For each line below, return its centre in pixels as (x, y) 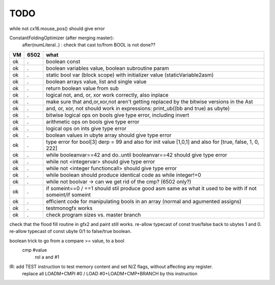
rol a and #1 (47, 257)
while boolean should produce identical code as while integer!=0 (123, 175)
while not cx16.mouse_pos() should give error (57, 29)
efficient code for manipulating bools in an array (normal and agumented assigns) (144, 201)
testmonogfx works (69, 208)
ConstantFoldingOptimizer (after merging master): (62, 38)
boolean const (63, 61)
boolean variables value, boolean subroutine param (107, 68)
